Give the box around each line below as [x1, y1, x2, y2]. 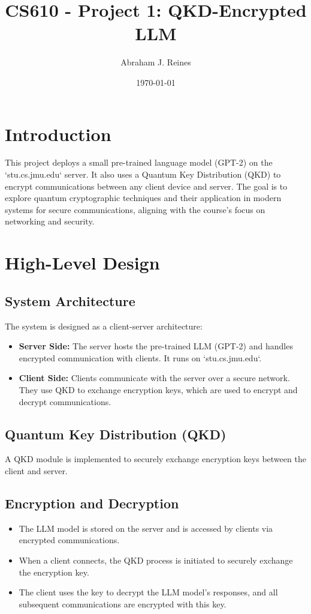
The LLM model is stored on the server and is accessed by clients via [19, 522, 273, 534]
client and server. [5, 464, 68, 477]
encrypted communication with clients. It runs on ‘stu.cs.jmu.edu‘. [19, 351, 262, 364]
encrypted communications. [19, 534, 120, 546]
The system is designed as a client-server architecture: [5, 319, 203, 332]
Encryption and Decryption [5, 493, 179, 512]
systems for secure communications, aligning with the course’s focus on [5, 203, 265, 215]
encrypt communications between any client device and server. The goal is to [5, 179, 288, 192]
